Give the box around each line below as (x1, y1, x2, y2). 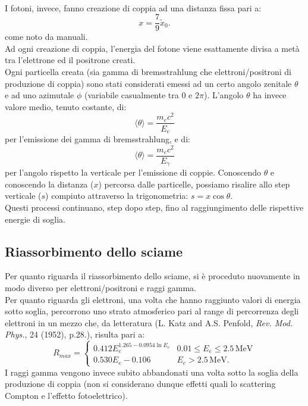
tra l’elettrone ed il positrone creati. (5, 54, 136, 66)
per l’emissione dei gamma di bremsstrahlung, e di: (5, 133, 190, 145)
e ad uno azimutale (5, 89, 74, 101)
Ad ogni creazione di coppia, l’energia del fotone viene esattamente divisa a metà (5, 42, 300, 54)
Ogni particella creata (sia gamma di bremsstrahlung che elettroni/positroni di (5, 65, 292, 78)
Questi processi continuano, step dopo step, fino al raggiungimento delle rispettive (5, 201, 304, 213)
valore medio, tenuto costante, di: (5, 100, 127, 113)
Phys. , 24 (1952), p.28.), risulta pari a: (5, 328, 145, 341)
